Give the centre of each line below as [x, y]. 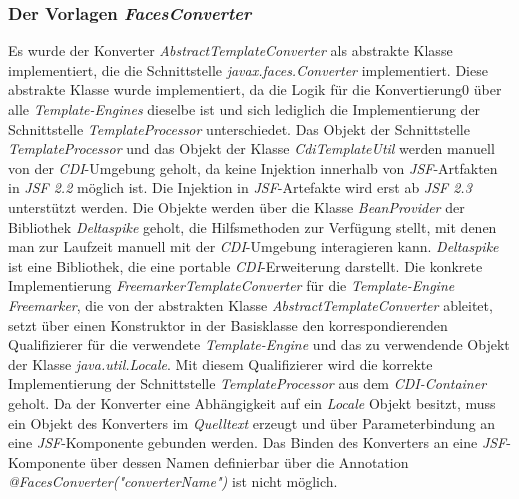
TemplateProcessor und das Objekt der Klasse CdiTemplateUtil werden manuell [251, 148]
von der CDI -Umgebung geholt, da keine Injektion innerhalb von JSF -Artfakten [253, 167]
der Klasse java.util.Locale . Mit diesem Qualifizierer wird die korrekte [220, 363]
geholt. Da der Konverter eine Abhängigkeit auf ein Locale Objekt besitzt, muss [252, 402]
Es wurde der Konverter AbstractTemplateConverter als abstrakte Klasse [230, 50]
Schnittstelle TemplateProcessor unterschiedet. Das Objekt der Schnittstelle [239, 128]
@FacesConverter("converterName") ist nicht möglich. [173, 481]
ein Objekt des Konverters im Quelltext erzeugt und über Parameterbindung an [252, 422]
